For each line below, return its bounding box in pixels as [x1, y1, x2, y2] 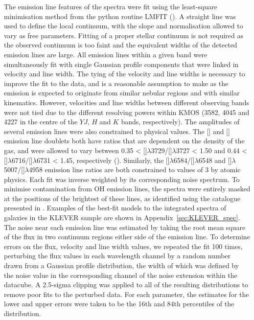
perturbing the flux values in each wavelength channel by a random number [4, 251, 231, 261]
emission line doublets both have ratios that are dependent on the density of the [4, 136, 245, 146]
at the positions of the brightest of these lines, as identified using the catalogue [4, 193, 241, 203]
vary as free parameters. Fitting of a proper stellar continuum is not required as [4, 30, 243, 40]
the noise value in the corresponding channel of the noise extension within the [4, 270, 237, 280]
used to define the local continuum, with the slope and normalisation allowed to [4, 21, 243, 31]
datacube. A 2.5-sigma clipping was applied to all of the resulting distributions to [4, 279, 249, 290]
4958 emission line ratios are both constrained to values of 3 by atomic [28, 164, 241, 175]
